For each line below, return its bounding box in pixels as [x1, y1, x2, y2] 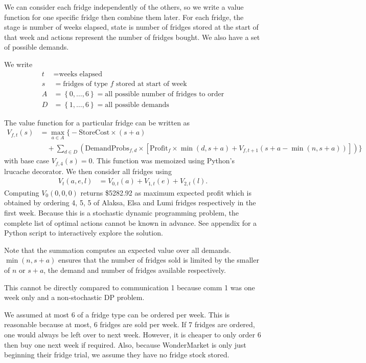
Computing [4, 187, 39, 198]
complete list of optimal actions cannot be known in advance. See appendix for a [4, 217, 257, 228]
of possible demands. [4, 41, 69, 52]
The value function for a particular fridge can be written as [4, 117, 190, 127]
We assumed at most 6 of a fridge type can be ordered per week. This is [4, 309, 230, 319]
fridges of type [63, 80, 108, 88]
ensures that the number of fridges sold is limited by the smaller [58, 254, 259, 265]
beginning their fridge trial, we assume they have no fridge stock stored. [4, 349, 230, 360]
